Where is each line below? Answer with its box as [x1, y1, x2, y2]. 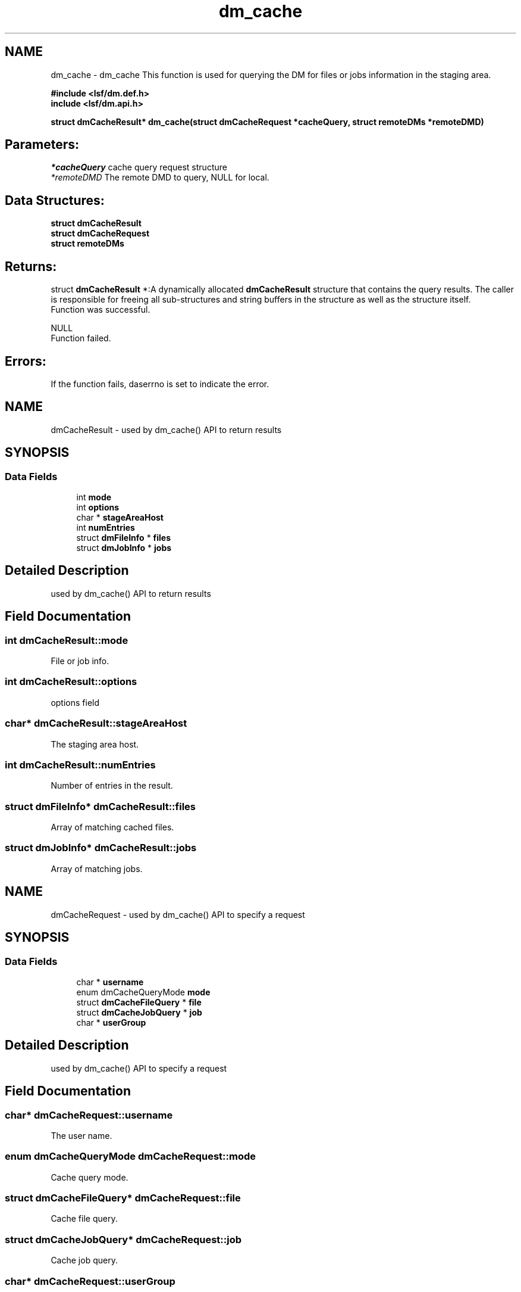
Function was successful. [51, 304, 150, 315]
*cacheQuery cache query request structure [51, 162, 227, 173]
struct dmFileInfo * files [76, 533, 171, 543]
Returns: [5, 259, 57, 274]
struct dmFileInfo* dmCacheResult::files [5, 800, 196, 812]
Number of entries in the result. [51, 780, 173, 791]
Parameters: [5, 137, 79, 152]
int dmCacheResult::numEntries [5, 758, 156, 771]
